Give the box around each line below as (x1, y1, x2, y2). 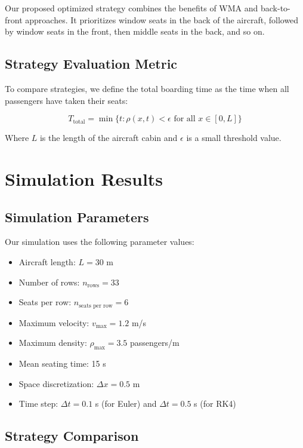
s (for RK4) (194, 397, 236, 410)
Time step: (18, 397, 58, 410)
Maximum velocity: (18, 316, 89, 329)
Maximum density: (18, 336, 87, 349)
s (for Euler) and (95, 397, 157, 410)
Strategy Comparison (5, 426, 139, 445)
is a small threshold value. (186, 131, 282, 144)
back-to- (260, 2, 290, 14)
